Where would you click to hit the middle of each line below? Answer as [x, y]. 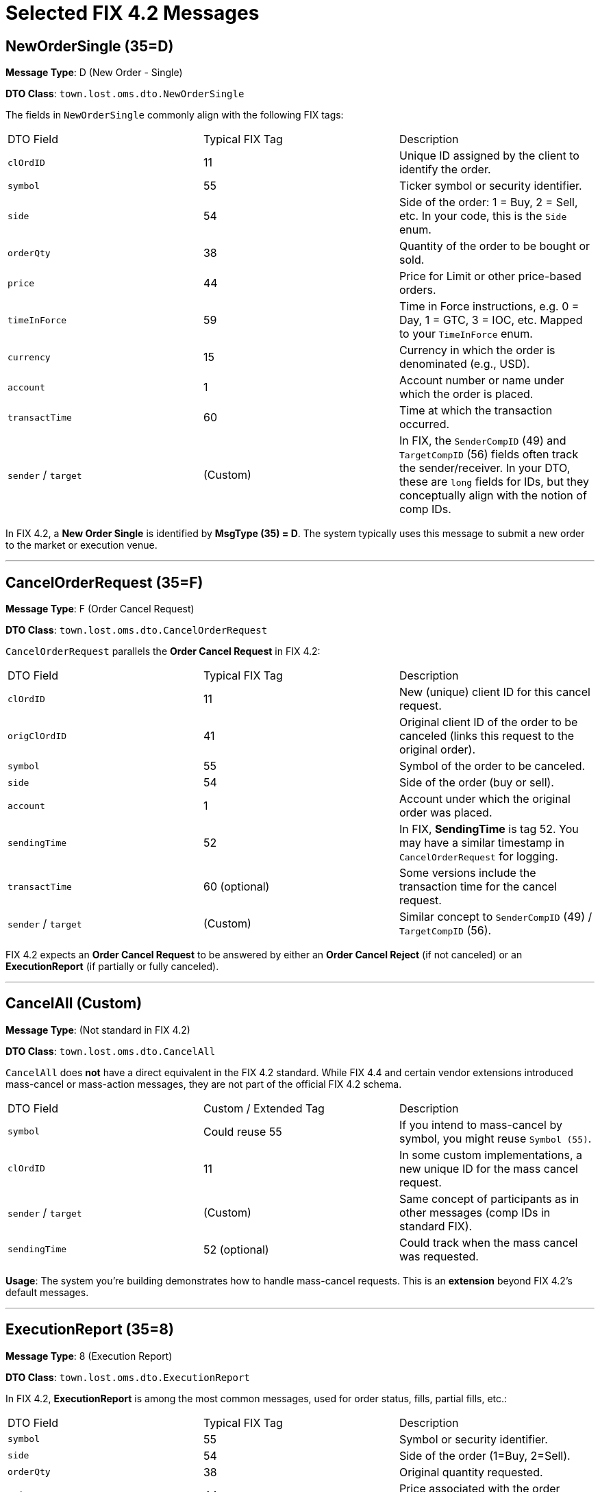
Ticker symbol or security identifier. [490, 186]
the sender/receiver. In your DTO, [485, 468]
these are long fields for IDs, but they [494, 482]
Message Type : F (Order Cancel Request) [100, 609]
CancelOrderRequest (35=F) [104, 582]
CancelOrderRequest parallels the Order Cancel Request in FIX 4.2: [163, 651]
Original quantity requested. [471, 1472]
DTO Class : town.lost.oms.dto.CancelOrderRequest [137, 630]
